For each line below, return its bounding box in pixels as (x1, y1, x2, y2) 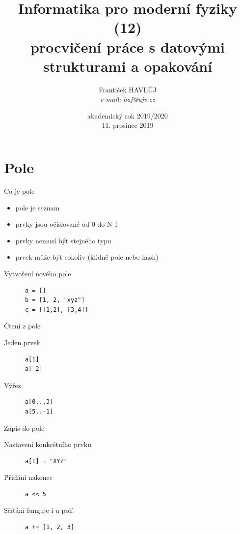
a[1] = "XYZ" (25, 457, 67, 465)
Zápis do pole (4, 422, 45, 433)
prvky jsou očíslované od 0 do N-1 (15, 219, 118, 229)
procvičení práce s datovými (30, 36, 225, 57)
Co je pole (4, 186, 35, 196)
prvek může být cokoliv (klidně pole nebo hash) (15, 252, 159, 262)
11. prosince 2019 (102, 120, 154, 130)
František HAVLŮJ (99, 84, 157, 94)
